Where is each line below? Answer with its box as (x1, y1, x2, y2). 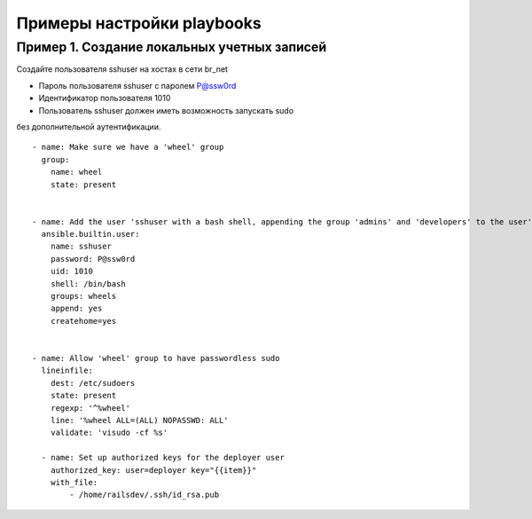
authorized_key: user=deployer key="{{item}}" (50, 465, 257, 475)
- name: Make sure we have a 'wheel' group (32, 142, 224, 153)
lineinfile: (41, 366, 93, 376)
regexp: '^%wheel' (50, 403, 131, 413)
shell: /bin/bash (50, 279, 126, 288)
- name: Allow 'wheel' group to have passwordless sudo (32, 353, 280, 363)
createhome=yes (50, 316, 117, 326)
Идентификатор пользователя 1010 (38, 93, 171, 104)
